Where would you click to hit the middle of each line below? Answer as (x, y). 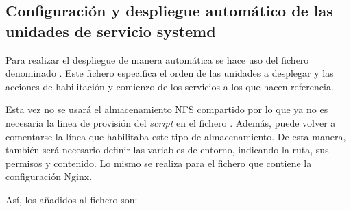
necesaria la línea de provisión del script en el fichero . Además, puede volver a (171, 122)
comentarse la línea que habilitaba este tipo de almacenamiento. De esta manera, (176, 136)
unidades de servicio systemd (111, 30)
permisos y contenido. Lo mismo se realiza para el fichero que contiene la (159, 163)
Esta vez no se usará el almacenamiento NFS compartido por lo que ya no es (167, 109)
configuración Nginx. (49, 176)
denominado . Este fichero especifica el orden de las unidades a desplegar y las (170, 73)
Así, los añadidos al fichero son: (72, 199)
